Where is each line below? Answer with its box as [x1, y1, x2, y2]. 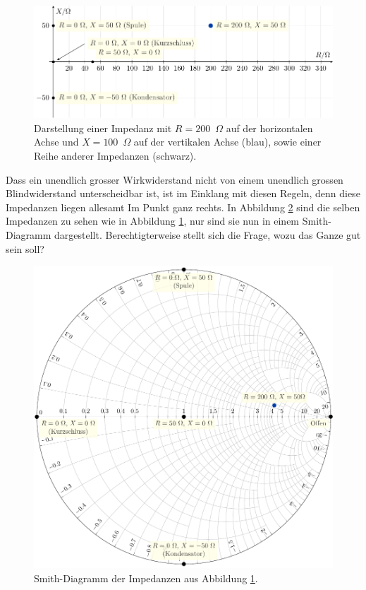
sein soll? [6, 241, 44, 256]
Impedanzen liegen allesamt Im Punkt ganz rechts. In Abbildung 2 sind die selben [6, 199, 360, 214]
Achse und [34, 134, 79, 149]
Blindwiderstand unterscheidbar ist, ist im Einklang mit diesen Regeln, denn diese [6, 186, 360, 201]
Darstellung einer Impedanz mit [34, 120, 172, 135]
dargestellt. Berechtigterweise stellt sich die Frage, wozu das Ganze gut [54, 227, 361, 242]
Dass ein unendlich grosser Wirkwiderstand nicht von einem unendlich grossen [6, 172, 343, 187]
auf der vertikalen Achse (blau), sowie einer [133, 134, 322, 149]
